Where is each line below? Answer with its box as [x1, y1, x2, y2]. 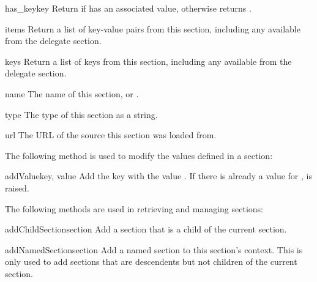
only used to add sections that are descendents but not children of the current [5, 255, 297, 268]
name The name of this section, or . [5, 87, 139, 100]
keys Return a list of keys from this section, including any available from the [5, 54, 292, 67]
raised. [5, 181, 29, 194]
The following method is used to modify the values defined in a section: [5, 149, 273, 161]
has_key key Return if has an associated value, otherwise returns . [5, 2, 252, 14]
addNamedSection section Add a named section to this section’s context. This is [5, 243, 303, 256]
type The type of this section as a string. [5, 108, 158, 121]
